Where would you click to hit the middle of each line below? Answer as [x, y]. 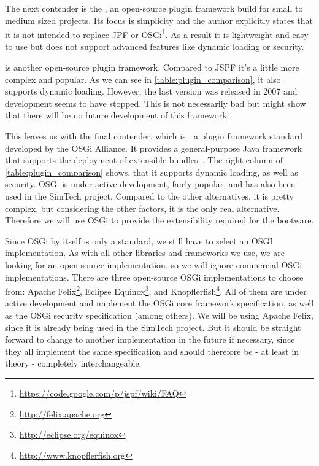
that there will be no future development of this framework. [117, 115]
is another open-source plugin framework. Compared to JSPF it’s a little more [152, 67]
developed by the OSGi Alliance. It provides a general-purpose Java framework [154, 148]
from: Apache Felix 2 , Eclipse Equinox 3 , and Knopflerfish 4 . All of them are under [156, 290]
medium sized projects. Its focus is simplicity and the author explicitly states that [159, 20]
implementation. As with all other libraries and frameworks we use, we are [145, 253]
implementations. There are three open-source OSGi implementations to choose [154, 277]
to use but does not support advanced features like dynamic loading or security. [155, 46]
